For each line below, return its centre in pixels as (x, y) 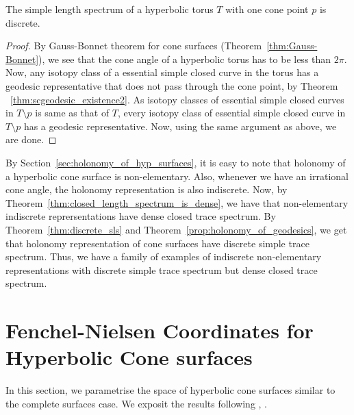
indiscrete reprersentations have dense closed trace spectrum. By (141, 216)
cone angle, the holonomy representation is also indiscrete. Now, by (147, 189)
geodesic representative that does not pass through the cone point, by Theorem (172, 85)
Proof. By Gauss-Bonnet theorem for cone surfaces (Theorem (134, 46)
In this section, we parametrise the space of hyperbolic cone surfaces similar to (170, 390)
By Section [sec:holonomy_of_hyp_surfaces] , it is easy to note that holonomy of (176, 162)
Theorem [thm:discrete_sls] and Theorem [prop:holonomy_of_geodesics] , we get (176, 229)
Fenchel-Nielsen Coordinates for (160, 330)
